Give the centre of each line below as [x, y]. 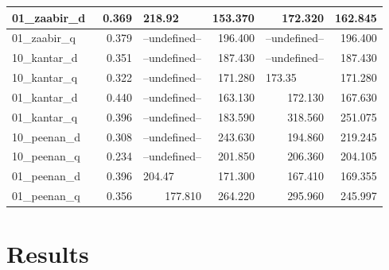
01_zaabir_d [49, 17]
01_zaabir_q [44, 38]
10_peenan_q [46, 156]
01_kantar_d [45, 96]
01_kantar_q [45, 116]
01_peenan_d [46, 176]
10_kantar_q [45, 77]
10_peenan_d [46, 136]
